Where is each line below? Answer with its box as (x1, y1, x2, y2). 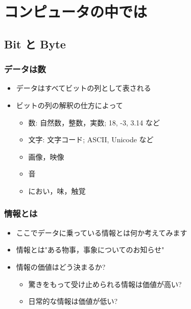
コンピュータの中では (4, 1, 148, 22)
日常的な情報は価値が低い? (28, 296, 118, 306)
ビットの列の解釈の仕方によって (16, 99, 123, 110)
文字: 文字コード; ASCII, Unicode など (28, 134, 154, 145)
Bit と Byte (4, 36, 66, 51)
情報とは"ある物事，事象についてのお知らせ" (16, 244, 164, 255)
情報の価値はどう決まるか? (16, 261, 106, 272)
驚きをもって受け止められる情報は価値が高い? (28, 278, 182, 289)
